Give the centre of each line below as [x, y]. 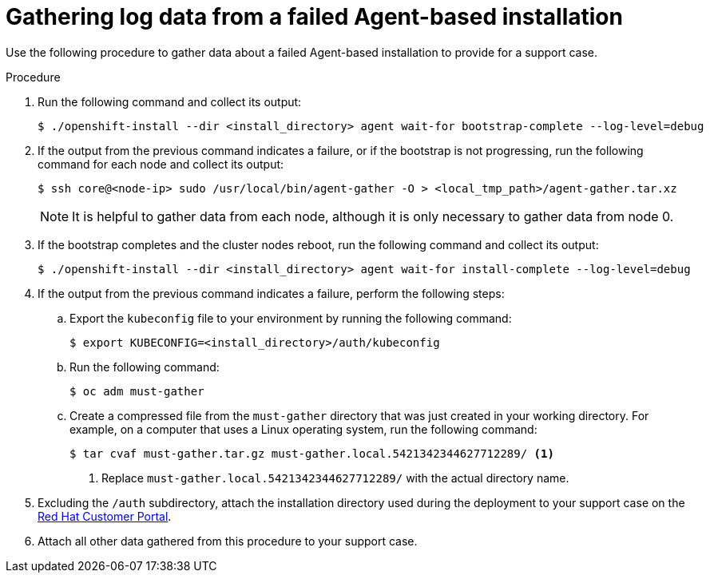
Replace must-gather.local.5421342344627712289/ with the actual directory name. [335, 478]
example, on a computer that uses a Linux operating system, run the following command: [303, 429]
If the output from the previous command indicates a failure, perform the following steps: [271, 293]
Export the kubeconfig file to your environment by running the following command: [291, 318]
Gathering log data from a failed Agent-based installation [314, 17]
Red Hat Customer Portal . [105, 516]
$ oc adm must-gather [137, 391]
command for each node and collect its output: [161, 164]
